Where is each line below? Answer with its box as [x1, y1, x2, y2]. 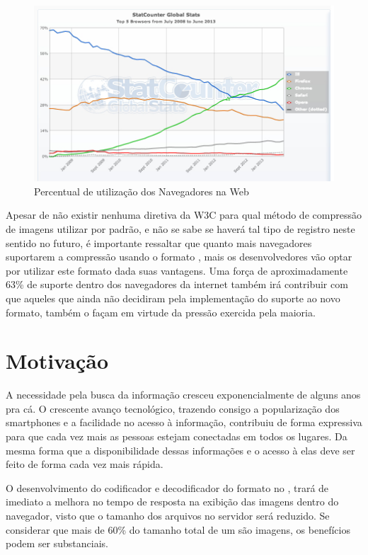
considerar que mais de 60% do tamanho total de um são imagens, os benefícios [6, 522, 350, 537]
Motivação [6, 346, 109, 375]
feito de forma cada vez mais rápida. [6, 457, 163, 471]
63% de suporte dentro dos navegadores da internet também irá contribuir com [6, 277, 348, 292]
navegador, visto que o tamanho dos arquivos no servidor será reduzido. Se [6, 508, 330, 523]
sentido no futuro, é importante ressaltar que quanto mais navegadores [6, 235, 312, 250]
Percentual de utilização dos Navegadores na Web [34, 183, 249, 198]
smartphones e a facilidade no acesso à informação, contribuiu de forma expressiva [6, 415, 362, 430]
